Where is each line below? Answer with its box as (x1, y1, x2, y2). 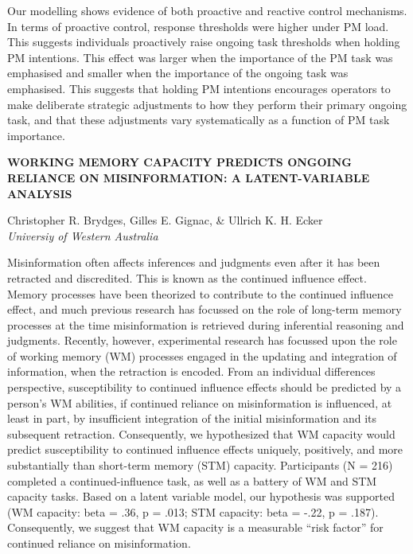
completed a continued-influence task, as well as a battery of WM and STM (7, 472, 377, 489)
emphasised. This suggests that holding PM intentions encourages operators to (7, 80, 391, 96)
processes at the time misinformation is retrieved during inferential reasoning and (7, 316, 404, 333)
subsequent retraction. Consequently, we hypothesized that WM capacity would (7, 425, 395, 442)
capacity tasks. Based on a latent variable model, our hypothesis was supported (7, 488, 395, 505)
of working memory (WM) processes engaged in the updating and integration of (7, 347, 397, 364)
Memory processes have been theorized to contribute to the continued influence (7, 285, 393, 302)
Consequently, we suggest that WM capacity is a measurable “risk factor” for (7, 519, 384, 536)
